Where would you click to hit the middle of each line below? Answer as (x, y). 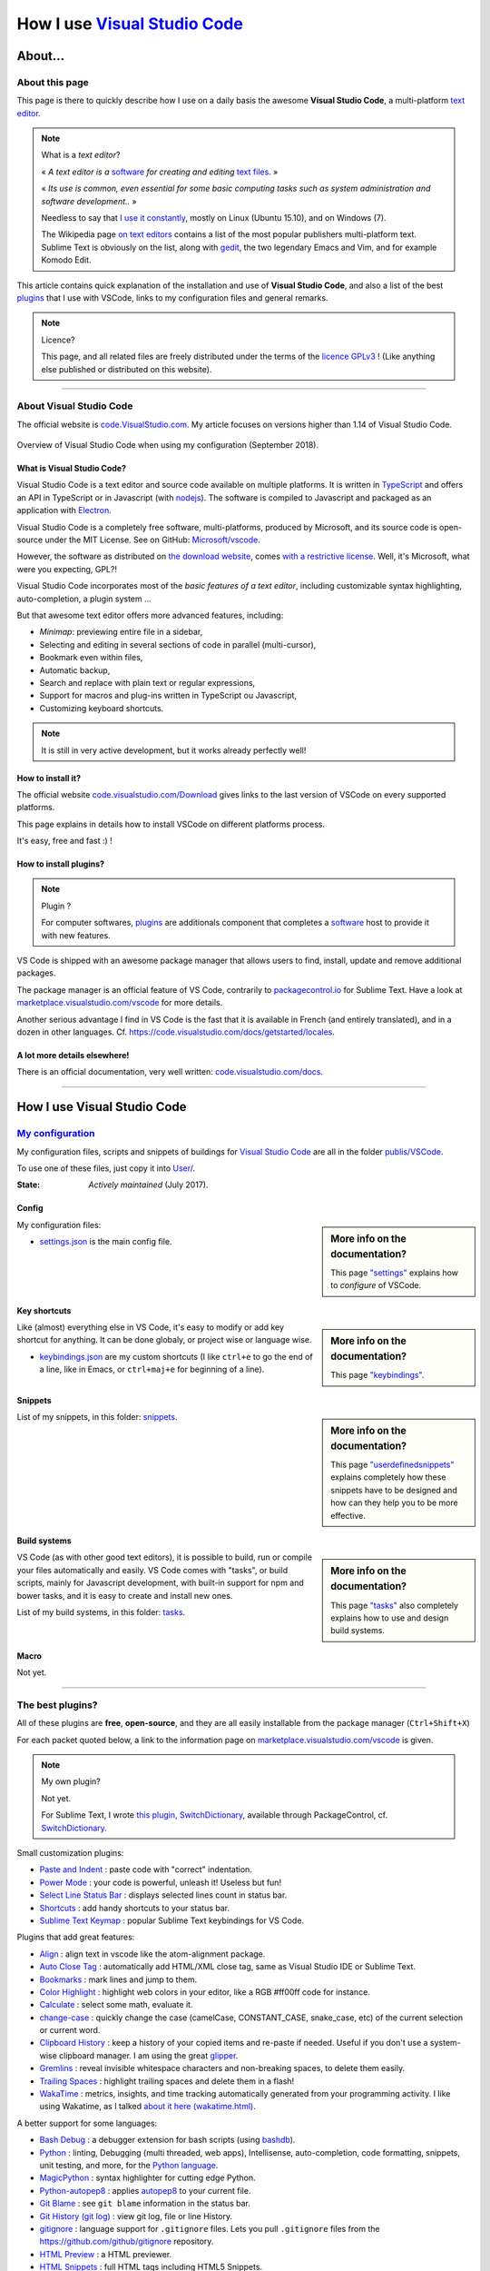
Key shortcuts (44, 1310)
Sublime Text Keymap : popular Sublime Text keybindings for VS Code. (171, 1920)
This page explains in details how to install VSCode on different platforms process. (171, 824)
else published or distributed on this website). (127, 369)
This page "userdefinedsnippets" (392, 1465)
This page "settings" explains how (394, 1273)
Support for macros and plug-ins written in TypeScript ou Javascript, (168, 696)
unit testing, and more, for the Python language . (129, 2165)
